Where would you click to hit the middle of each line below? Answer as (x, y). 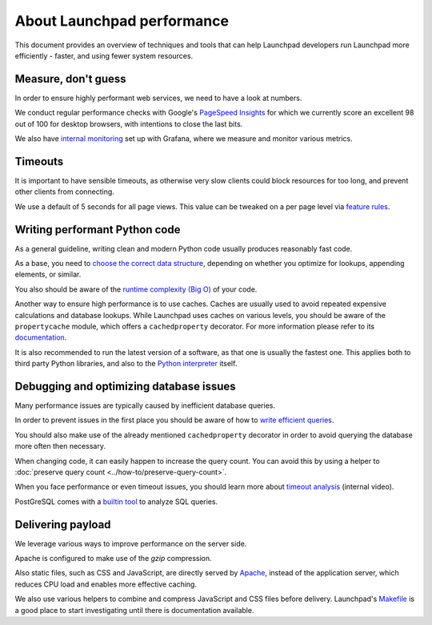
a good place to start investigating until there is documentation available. (134, 610)
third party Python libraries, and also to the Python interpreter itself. (126, 364)
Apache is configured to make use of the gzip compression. (113, 558)
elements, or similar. (48, 274)
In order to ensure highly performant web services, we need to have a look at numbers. (158, 98)
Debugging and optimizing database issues (125, 386)
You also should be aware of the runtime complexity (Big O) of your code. (136, 289)
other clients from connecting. (65, 192)
